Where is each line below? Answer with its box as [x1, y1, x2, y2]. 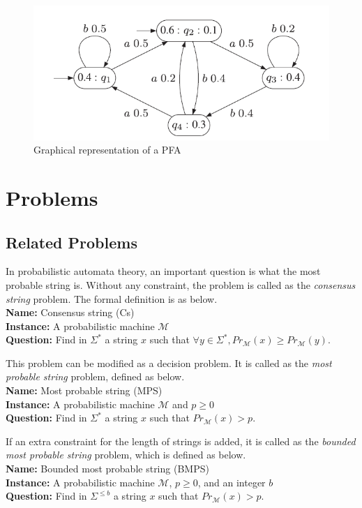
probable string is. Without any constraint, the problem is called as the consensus [6, 277, 356, 292]
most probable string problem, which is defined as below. [6, 447, 246, 462]
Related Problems [6, 231, 137, 253]
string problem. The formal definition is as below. [6, 291, 218, 306]
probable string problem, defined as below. [6, 369, 185, 384]
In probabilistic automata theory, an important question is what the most [6, 264, 321, 278]
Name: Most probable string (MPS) [6, 383, 163, 398]
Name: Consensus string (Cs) [6, 305, 135, 320]
